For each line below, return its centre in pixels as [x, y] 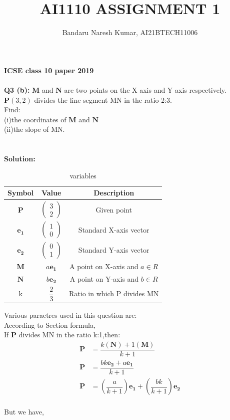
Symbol [21, 193]
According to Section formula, [50, 325]
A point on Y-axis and [104, 278]
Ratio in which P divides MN [114, 293]
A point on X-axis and [104, 266]
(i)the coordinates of [35, 119]
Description [114, 193]
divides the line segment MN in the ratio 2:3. [103, 99]
